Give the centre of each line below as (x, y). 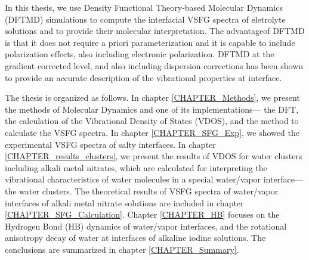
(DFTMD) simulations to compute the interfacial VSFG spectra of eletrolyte (145, 19)
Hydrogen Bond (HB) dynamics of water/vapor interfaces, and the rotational (146, 226)
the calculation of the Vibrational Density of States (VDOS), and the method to (152, 121)
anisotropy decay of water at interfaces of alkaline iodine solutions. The (135, 238)
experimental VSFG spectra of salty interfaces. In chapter (110, 144)
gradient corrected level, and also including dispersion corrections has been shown (154, 65)
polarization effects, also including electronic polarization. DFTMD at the (140, 54)
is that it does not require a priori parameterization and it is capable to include (150, 42)
